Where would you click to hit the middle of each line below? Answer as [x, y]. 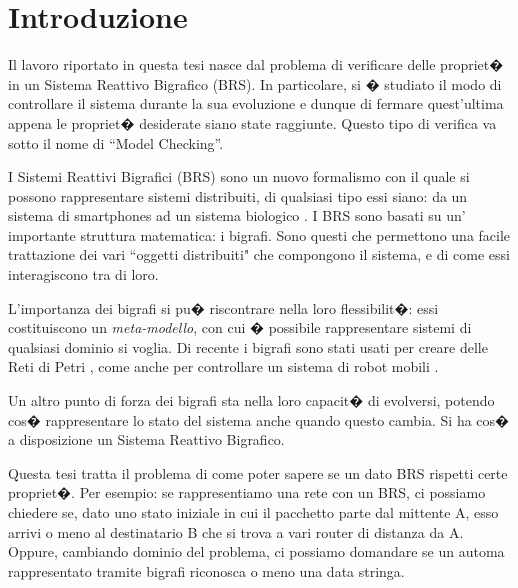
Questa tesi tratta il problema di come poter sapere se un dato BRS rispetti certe [258, 472]
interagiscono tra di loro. [83, 274]
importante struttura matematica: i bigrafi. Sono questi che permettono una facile [259, 234]
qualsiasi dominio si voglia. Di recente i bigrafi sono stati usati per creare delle [248, 346]
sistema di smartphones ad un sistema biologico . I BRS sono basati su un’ [237, 215]
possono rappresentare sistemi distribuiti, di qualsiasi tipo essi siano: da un [238, 195]
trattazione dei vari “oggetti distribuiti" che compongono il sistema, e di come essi [259, 254]
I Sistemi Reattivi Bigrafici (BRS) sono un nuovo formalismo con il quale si [239, 176]
